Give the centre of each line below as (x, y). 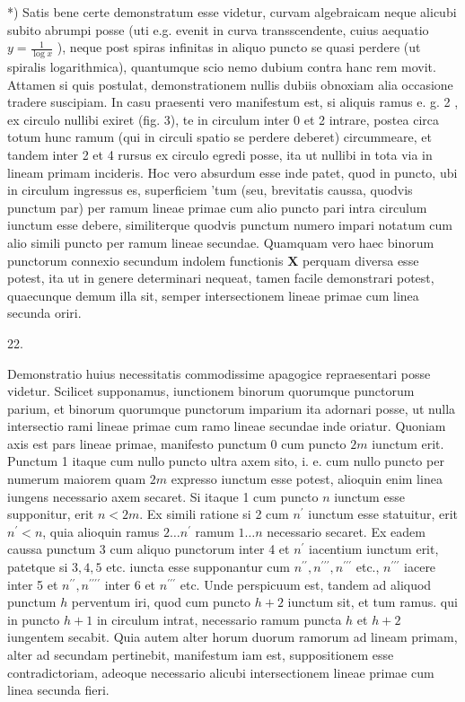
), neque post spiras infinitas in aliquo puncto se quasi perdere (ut (239, 47)
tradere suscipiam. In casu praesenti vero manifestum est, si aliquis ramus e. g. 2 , (233, 102)
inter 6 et (130, 584)
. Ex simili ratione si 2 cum (214, 514)
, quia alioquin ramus (101, 531)
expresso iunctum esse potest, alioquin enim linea (307, 479)
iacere (420, 567)
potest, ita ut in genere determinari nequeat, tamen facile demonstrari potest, (221, 278)
